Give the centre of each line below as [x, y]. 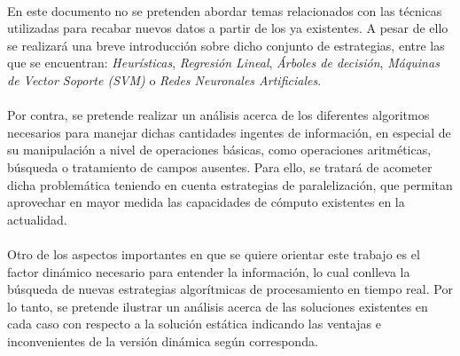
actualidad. [37, 219]
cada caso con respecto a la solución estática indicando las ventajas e [195, 324]
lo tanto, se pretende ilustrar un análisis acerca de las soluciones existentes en [218, 306]
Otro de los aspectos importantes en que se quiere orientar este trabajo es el [214, 253]
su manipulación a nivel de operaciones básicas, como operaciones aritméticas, [219, 150]
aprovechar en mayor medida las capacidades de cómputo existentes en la [206, 202]
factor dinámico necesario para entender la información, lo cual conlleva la [209, 271]
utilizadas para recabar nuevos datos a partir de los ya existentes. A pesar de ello [228, 28]
